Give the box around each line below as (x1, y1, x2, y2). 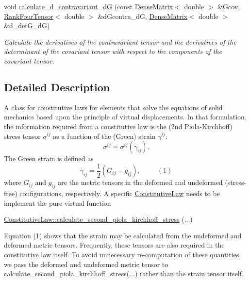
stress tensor (4, 131, 41, 141)
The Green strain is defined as (4, 153, 94, 164)
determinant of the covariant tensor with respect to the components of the (4, 46, 222, 56)
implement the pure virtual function (4, 198, 111, 208)
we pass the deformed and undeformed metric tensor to (4, 259, 168, 269)
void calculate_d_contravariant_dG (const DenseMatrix (4, 1, 173, 11)
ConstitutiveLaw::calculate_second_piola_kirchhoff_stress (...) (4, 214, 193, 224)
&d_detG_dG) (4, 20, 50, 31)
